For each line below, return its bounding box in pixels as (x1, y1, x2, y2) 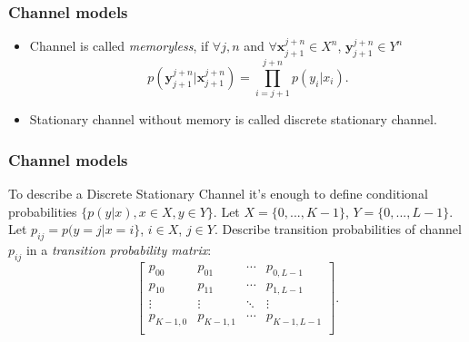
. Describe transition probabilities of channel (214, 220, 462, 239)
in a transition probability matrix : (25, 239, 212, 259)
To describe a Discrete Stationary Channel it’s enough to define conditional (8, 183, 428, 202)
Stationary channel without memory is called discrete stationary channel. (29, 110, 437, 129)
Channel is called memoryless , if (29, 36, 209, 55)
